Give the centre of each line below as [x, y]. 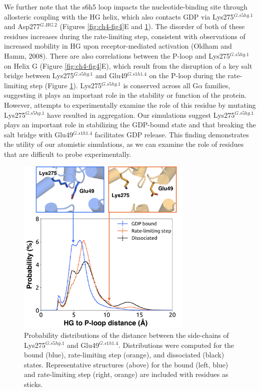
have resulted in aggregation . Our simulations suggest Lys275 [141, 115]
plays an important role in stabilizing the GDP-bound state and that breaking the [130, 125]
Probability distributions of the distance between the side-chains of [126, 335]
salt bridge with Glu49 [38, 134]
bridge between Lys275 [39, 75]
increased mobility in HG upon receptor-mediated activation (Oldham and [118, 46]
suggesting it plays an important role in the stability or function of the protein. [125, 95]
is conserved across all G [161, 85]
